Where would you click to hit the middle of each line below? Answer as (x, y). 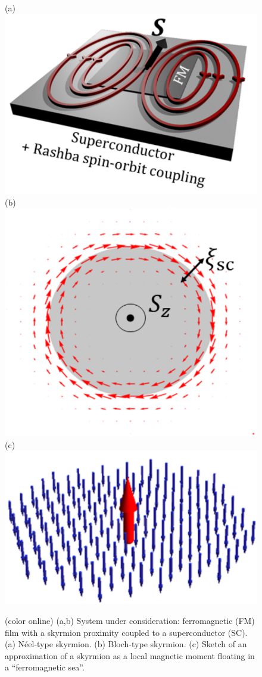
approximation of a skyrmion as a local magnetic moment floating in (130, 655)
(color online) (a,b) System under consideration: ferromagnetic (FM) (130, 621)
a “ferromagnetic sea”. (45, 667)
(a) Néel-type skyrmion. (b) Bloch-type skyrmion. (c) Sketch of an (126, 644)
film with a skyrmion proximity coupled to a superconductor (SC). (126, 632)
